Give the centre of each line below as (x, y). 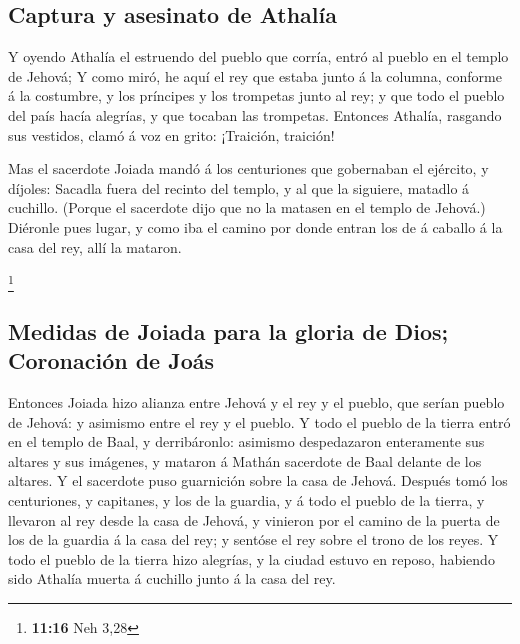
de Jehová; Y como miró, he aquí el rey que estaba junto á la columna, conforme (255, 75)
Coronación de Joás (111, 360)
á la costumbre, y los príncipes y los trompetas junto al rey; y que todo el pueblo (256, 95)
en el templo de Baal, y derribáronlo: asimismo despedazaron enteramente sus (246, 441)
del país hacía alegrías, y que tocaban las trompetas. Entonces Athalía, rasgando (255, 114)
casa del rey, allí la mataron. (95, 246)
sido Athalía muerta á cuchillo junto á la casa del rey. (172, 578)
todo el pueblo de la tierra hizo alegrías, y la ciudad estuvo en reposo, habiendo (251, 558)
